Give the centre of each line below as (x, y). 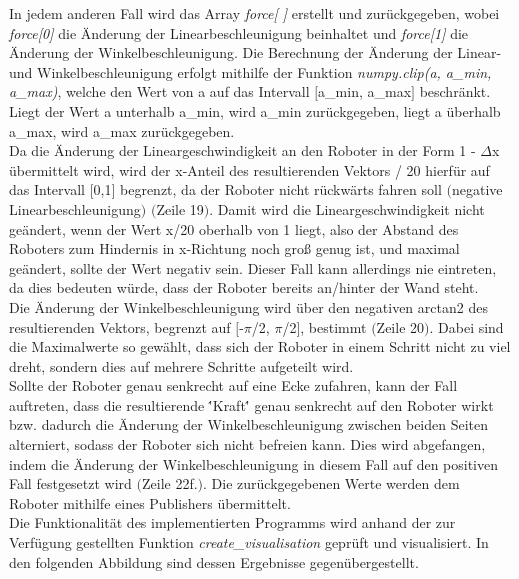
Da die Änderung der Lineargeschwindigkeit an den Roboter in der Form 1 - (242, 150)
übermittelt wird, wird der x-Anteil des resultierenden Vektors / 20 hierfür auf (249, 169)
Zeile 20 (400, 326)
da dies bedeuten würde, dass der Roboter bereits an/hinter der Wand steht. (244, 287)
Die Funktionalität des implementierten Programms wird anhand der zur (232, 522)
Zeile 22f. (170, 483)
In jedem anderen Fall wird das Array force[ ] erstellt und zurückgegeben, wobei (254, 13)
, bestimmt (333, 326)
